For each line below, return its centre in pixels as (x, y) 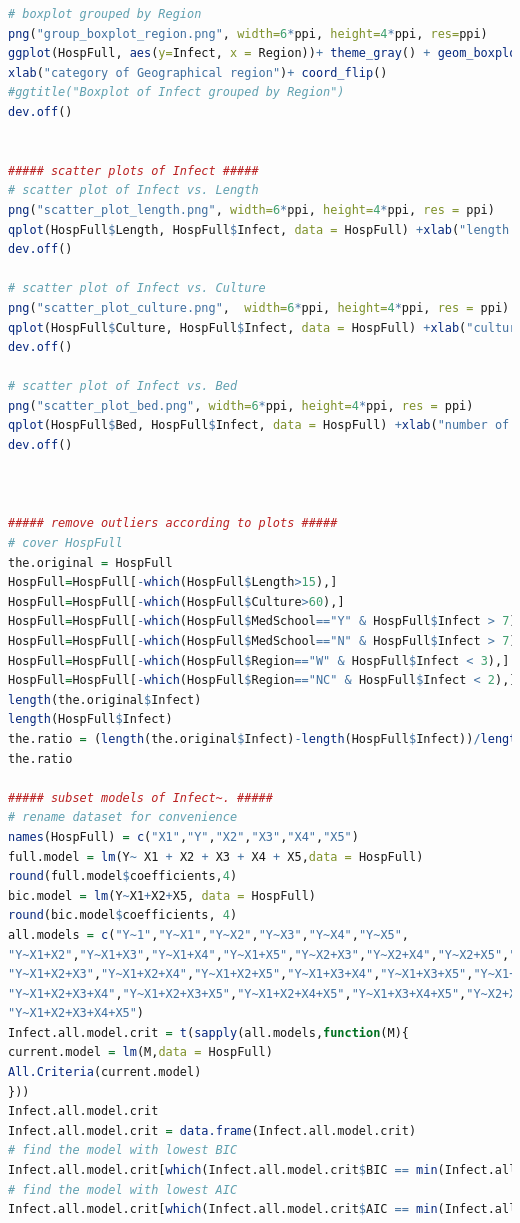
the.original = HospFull (90, 562)
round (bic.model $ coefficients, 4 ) (123, 915)
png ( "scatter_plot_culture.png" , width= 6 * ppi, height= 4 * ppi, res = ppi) (259, 307)
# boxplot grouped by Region (105, 14)
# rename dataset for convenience (123, 817)
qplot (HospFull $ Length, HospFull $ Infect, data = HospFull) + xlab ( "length (259, 229)
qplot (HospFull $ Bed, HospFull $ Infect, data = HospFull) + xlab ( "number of (259, 425)
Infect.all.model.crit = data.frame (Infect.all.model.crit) (212, 1130)
